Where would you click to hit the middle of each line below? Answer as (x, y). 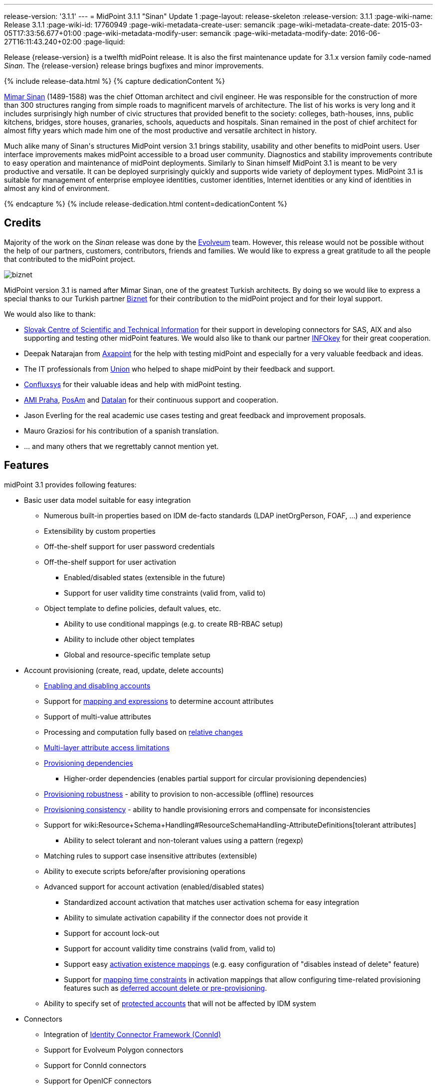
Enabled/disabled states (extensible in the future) (145, 577)
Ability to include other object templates (129, 639)
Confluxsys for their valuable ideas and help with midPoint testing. (133, 384)
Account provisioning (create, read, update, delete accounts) (124, 670)
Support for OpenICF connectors (98, 1081)
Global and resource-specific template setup (137, 654)
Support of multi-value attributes (98, 716)
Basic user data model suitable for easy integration (108, 500)
